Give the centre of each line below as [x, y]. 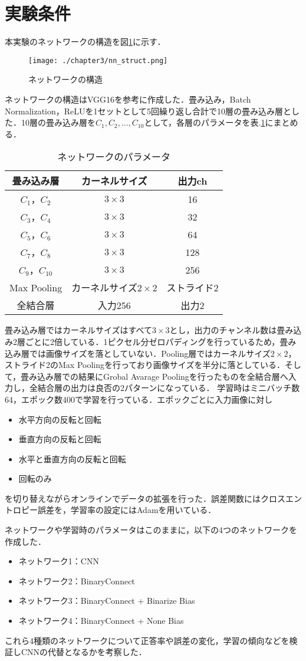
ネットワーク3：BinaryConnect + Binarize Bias [107, 601]
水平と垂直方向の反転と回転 [72, 458]
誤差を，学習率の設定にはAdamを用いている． [127, 510]
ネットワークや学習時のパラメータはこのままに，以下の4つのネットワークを [151, 530]
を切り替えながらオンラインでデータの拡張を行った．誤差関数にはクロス [145, 498]
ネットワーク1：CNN [59, 561]
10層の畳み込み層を [58, 122]
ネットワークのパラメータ [114, 157]
